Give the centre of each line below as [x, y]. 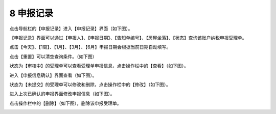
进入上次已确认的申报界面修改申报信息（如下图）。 [62, 94]
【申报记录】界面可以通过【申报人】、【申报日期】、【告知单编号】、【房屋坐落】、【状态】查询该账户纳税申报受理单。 [128, 38]
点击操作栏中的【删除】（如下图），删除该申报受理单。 [65, 103]
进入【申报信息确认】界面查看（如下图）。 [53, 75]
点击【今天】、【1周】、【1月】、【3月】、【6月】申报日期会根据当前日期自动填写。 [90, 47]
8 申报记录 [31, 13]
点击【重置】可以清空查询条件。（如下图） [53, 56]
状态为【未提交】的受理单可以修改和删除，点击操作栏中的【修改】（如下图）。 [90, 84]
